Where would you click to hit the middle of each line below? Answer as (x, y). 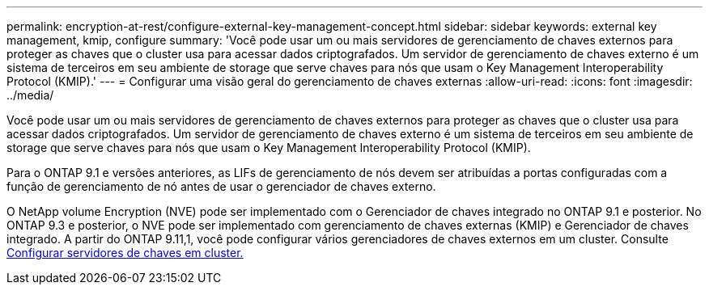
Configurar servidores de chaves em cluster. (125, 253)
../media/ (30, 95)
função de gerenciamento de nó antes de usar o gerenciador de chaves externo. (221, 186)
